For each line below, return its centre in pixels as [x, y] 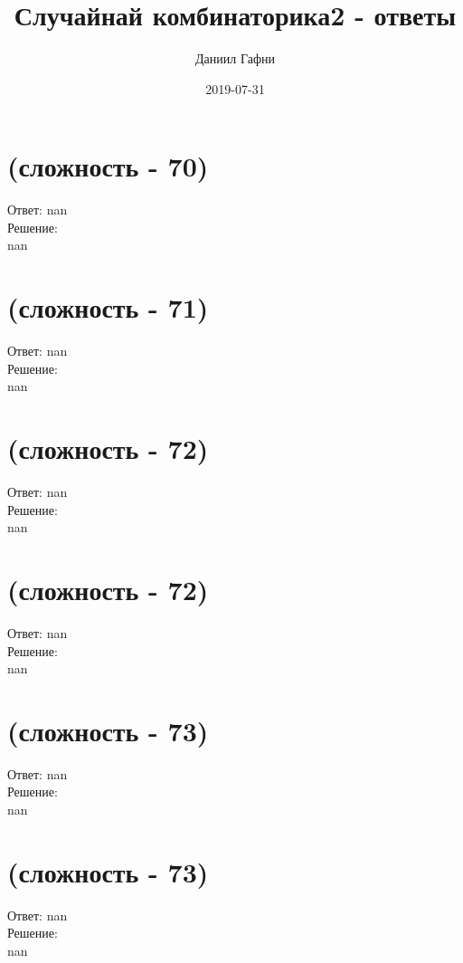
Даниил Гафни [235, 58]
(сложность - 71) [108, 307]
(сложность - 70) [108, 166]
